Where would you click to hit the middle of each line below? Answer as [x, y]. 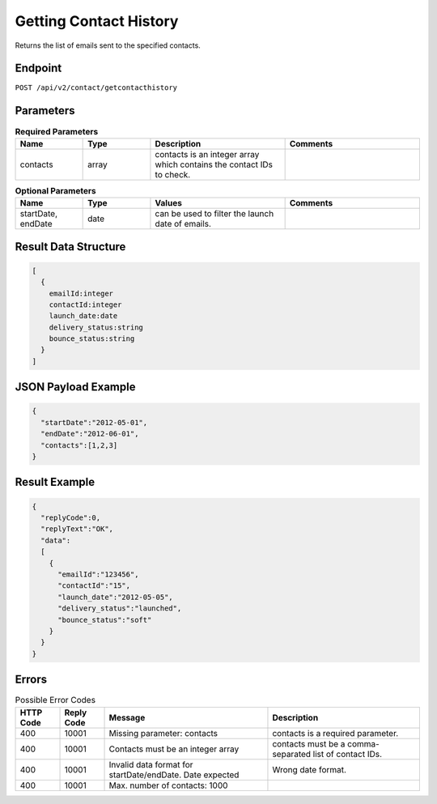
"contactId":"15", [94, 586]
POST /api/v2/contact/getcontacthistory [96, 88]
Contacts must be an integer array [174, 749]
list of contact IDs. [348, 754]
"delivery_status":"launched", [120, 608]
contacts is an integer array [207, 154]
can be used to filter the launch [214, 214]
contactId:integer [85, 304]
